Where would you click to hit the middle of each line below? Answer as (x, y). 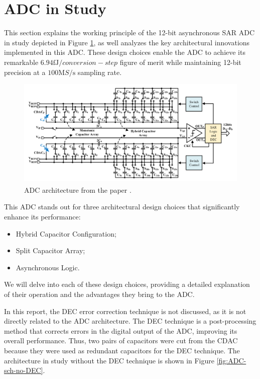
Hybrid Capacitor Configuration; (66, 233)
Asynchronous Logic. (48, 267)
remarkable (21, 62)
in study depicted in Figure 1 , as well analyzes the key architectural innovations (127, 42)
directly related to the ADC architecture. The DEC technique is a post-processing (130, 321)
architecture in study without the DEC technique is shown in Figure (109, 360)
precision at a (25, 72)
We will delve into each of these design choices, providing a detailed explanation (127, 284)
